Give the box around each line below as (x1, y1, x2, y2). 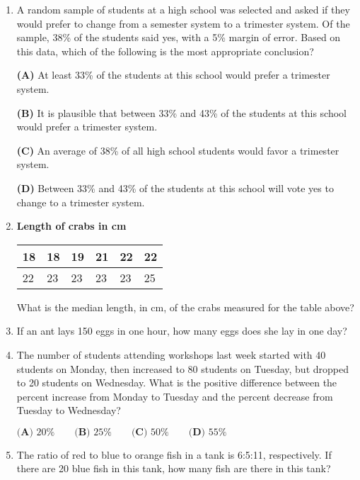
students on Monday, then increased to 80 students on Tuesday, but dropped (16, 361, 349, 376)
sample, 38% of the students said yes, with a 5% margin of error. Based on (16, 30, 341, 45)
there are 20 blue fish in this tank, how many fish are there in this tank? (16, 461, 331, 476)
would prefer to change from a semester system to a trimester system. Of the (16, 16, 350, 30)
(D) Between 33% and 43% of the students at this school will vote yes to (16, 180, 334, 195)
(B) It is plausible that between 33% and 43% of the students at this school (16, 105, 347, 120)
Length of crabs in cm (16, 218, 127, 233)
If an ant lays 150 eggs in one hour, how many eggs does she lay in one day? (16, 323, 347, 338)
